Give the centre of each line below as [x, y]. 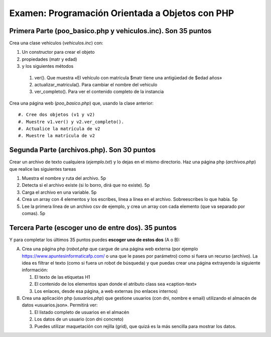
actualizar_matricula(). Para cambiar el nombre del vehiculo [96, 85]
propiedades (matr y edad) [49, 59]
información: [35, 270]
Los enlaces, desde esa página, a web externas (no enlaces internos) [106, 291]
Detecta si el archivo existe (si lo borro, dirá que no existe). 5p [86, 185]
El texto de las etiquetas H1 [62, 277]
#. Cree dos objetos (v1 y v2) [57, 115]
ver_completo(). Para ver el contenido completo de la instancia [99, 92]
